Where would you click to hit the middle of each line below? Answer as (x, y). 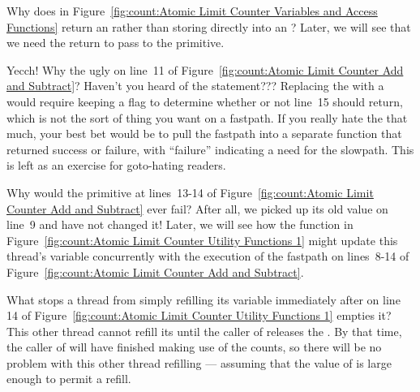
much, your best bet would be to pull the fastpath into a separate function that (204, 134)
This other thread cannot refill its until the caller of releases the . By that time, (204, 331)
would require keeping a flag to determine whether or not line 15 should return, (205, 101)
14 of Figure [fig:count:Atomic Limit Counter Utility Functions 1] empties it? (199, 315)
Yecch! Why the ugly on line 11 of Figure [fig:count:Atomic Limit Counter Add (205, 69)
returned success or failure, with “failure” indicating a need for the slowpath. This (210, 149)
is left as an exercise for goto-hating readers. (116, 165)
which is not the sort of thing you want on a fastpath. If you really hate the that (207, 117)
